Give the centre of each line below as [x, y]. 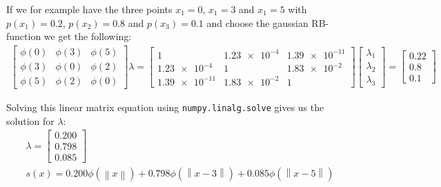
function [24, 36]
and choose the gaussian [257, 22]
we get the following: [88, 36]
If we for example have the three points [89, 9]
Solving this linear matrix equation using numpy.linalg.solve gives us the [165, 107]
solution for [30, 120]
